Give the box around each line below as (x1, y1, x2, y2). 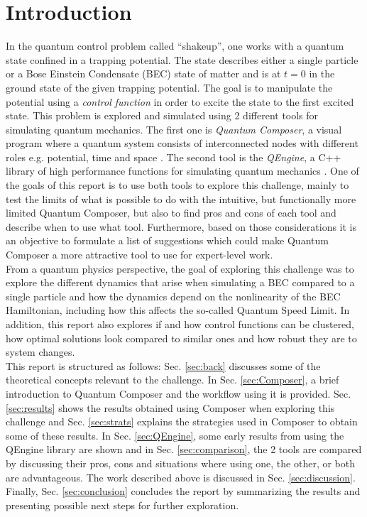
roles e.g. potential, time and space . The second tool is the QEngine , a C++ (6, 149, 341, 164)
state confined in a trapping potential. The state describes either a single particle (6, 52, 358, 67)
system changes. (6, 344, 75, 359)
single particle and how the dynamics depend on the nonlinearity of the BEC (6, 288, 341, 303)
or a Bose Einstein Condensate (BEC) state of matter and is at (6, 66, 281, 81)
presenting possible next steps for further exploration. (6, 497, 239, 512)
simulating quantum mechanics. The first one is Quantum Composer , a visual (6, 121, 342, 136)
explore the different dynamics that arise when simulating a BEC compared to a (6, 275, 355, 290)
